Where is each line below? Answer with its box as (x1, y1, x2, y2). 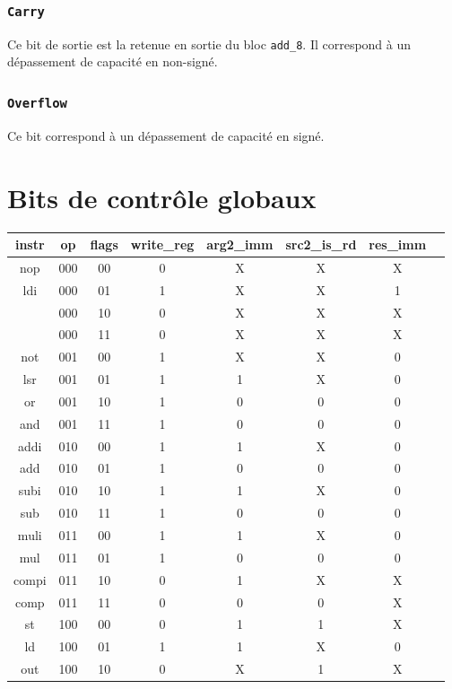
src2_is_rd (285, 235, 357, 254)
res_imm (369, 235, 427, 254)
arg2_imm (206, 235, 274, 254)
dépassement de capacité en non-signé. (7, 52, 218, 71)
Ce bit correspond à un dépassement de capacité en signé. (7, 126, 325, 144)
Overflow (7, 95, 67, 110)
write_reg (130, 235, 195, 254)
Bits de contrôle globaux (7, 179, 317, 215)
